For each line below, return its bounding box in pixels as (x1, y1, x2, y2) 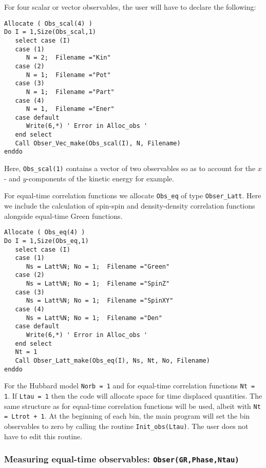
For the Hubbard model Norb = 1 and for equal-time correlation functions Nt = (4, 380, 255, 391)
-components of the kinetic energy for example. (26, 173, 174, 183)
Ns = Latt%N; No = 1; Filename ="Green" (26, 263, 170, 270)
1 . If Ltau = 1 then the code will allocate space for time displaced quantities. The (4, 390, 262, 401)
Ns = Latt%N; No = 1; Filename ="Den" (26, 314, 162, 322)
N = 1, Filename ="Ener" (26, 105, 115, 113)
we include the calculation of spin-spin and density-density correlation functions (4, 200, 255, 211)
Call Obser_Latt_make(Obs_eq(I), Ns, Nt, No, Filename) (15, 357, 210, 365)
